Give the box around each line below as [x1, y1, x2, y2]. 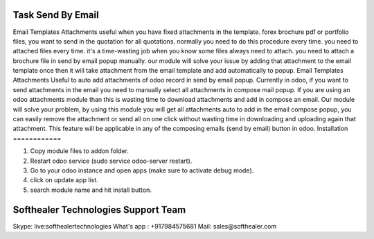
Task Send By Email [12, 9, 100, 21]
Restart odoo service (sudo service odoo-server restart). [30, 157, 193, 165]
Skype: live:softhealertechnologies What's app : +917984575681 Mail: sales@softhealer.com [12, 222, 277, 230]
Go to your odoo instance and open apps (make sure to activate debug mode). [30, 166, 254, 175]
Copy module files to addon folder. [30, 147, 130, 155]
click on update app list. [30, 176, 98, 184]
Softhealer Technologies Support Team [12, 204, 186, 215]
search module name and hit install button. [30, 186, 152, 194]
